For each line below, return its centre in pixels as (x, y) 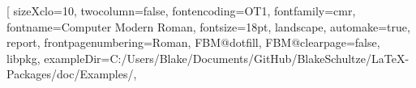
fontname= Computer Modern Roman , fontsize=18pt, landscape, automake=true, (208, 26)
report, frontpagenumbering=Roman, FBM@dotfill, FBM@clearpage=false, (193, 42)
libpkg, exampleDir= (58, 58)
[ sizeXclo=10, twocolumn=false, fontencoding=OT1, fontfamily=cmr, (181, 10)
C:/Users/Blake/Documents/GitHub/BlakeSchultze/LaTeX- (259, 58)
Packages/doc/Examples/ (70, 74)
